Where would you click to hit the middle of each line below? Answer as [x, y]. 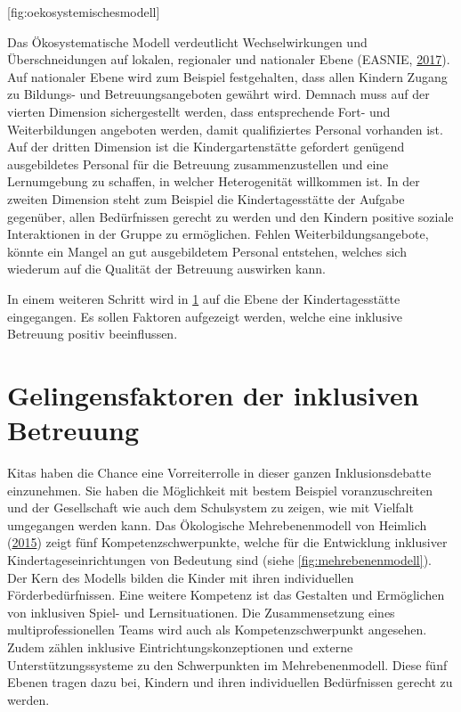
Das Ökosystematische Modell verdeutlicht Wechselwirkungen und [187, 41]
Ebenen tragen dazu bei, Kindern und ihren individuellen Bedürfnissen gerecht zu [230, 682]
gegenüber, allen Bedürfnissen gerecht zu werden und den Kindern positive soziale [230, 216]
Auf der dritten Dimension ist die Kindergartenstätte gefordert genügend [206, 147]
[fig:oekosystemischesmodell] [84, 12]
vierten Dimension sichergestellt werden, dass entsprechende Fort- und [199, 111]
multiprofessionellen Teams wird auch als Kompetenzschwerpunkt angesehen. [217, 630]
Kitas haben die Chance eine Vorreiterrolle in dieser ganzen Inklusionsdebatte [219, 472]
